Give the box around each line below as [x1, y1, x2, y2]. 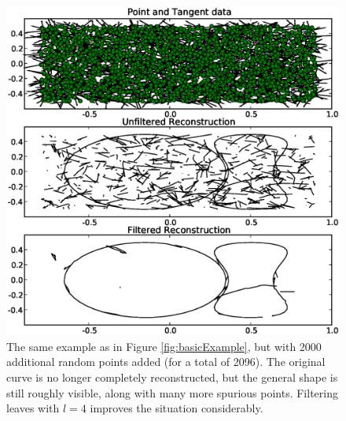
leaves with [6, 400, 60, 416]
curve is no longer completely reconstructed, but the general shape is [6, 368, 338, 385]
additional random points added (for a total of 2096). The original [6, 353, 326, 370]
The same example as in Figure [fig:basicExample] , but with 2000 [6, 338, 322, 354]
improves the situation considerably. [90, 400, 263, 416]
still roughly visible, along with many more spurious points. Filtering [6, 384, 338, 401]
